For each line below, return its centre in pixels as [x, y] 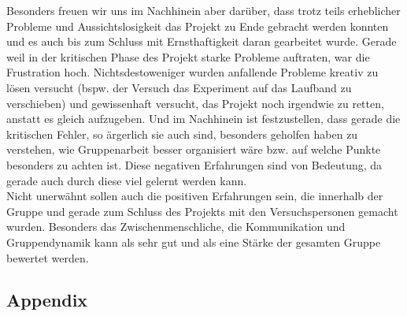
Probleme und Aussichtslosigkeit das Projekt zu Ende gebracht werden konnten [198, 26]
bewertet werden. [48, 257]
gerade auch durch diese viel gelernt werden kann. [127, 180]
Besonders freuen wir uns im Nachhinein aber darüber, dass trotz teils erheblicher [203, 10]
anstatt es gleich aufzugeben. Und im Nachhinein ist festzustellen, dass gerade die [203, 119]
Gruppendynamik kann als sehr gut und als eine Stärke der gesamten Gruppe [194, 242]
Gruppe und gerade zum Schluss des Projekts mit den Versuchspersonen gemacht [202, 211]
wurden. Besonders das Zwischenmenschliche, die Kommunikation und [176, 227]
